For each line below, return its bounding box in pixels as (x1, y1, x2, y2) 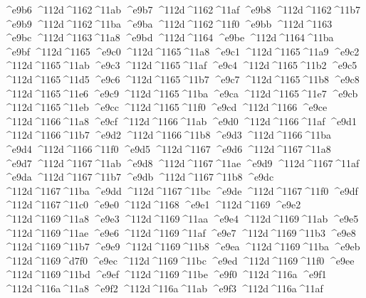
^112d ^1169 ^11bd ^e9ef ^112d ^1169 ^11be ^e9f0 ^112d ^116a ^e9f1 (4, 267, 327, 282)
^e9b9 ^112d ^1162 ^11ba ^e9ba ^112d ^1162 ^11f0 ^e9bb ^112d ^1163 (4, 16, 333, 31)
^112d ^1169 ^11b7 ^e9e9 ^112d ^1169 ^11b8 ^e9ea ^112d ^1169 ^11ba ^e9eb (4, 239, 360, 254)
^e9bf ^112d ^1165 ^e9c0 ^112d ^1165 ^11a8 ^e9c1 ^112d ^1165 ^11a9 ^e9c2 (4, 43, 360, 58)
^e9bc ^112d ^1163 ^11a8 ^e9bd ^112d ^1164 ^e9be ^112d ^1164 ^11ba (4, 30, 334, 45)
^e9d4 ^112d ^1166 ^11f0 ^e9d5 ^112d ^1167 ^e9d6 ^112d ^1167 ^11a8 (4, 141, 331, 156)
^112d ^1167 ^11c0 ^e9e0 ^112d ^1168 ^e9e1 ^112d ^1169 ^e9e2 (4, 197, 301, 212)
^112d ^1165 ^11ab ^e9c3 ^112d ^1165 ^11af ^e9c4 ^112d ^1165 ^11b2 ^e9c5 (4, 58, 357, 73)
